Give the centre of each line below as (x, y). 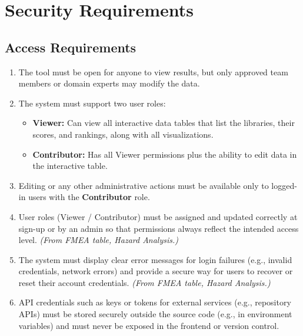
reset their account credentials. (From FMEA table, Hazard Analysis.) (144, 282)
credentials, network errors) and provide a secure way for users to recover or (156, 271)
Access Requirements (71, 47)
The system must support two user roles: (92, 103)
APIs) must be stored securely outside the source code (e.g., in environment (155, 314)
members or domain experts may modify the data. (109, 83)
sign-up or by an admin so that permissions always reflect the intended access (159, 228)
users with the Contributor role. (89, 197)
